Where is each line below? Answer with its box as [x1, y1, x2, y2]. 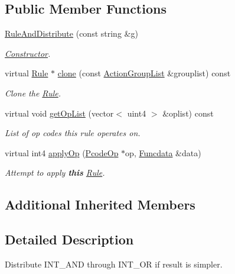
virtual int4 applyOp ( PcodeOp [5, 146, 119, 159]
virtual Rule [5, 67, 48, 79]
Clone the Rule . [5, 86, 61, 99]
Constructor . [5, 47, 51, 59]
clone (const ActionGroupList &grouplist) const [57, 67, 231, 79]
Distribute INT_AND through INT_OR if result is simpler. [5, 257, 223, 270]
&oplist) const [162, 107, 214, 119]
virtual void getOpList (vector [5, 107, 114, 119]
